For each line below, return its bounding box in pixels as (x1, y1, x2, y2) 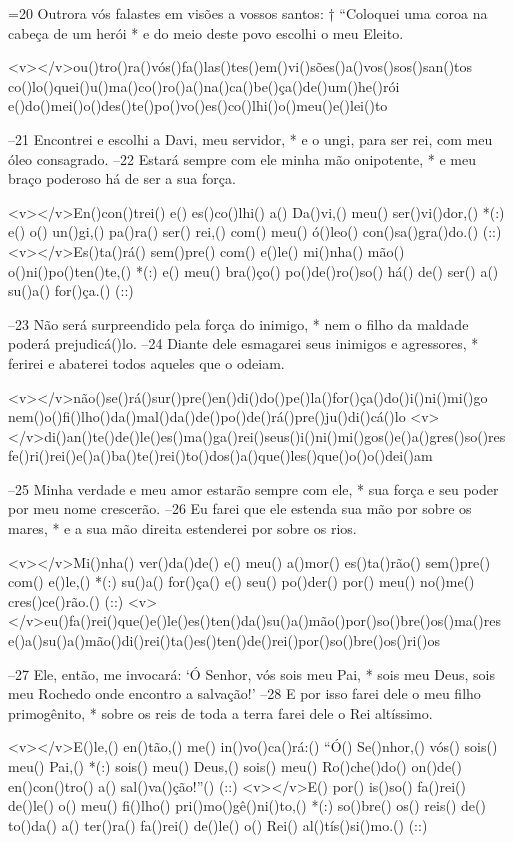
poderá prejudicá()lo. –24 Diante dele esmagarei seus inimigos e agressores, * (8, 333, 479, 354)
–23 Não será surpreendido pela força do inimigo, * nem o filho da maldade (8, 313, 469, 334)
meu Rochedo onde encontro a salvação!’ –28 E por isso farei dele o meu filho (8, 683, 481, 704)
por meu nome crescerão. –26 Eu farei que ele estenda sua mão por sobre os (8, 498, 472, 519)
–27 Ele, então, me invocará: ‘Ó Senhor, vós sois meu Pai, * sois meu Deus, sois (8, 663, 495, 684)
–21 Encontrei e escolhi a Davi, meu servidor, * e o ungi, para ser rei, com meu (8, 128, 493, 149)
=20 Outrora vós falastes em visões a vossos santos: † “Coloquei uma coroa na (8, 3, 488, 23)
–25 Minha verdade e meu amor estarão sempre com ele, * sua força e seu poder (8, 478, 499, 499)
